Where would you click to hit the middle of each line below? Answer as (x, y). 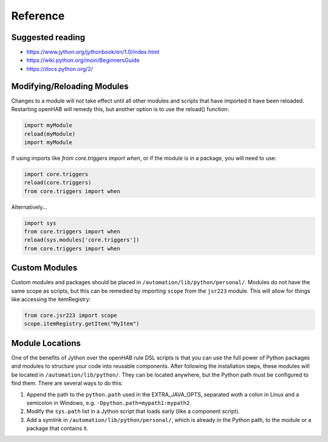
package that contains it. (57, 429)
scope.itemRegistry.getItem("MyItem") (82, 324)
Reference (38, 16)
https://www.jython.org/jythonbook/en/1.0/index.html (93, 52)
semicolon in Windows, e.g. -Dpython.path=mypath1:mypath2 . (109, 403)
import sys (40, 223)
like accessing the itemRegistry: (51, 299)
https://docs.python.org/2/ (60, 69)
